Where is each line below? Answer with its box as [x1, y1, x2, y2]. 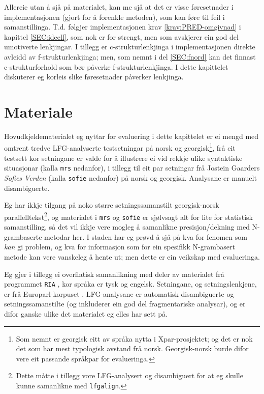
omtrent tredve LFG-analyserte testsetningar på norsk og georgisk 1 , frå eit [4, 141, 236, 153]
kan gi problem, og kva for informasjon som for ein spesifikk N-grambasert [4, 241, 235, 252]
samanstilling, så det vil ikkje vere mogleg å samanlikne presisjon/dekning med [4, 221, 250, 232]
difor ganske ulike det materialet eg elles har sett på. [4, 308, 168, 319]
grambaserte [4, 231, 42, 242]
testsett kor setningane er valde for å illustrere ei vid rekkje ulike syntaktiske [4, 152, 243, 163]
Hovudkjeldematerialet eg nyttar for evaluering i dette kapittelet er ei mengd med [4, 130, 259, 141]
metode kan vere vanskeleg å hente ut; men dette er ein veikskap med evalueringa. [4, 251, 260, 262]
